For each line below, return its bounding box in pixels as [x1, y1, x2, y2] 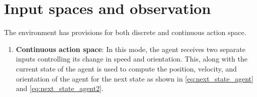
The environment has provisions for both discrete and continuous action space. [4, 27, 246, 37]
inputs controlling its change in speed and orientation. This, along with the [16, 53, 247, 64]
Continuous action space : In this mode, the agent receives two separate [16, 43, 245, 54]
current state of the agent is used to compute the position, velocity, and [16, 63, 237, 73]
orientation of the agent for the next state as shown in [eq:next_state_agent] [16, 73, 253, 83]
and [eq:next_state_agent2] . [16, 83, 104, 93]
